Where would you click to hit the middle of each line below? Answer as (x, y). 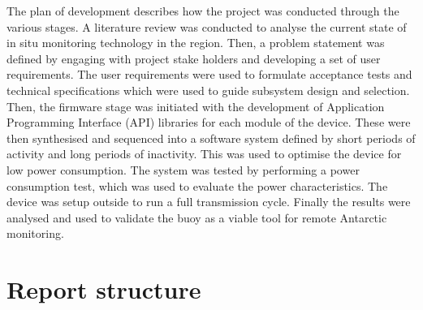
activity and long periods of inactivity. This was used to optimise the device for (204, 154)
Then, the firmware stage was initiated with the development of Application (196, 106)
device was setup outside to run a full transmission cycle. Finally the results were (209, 202)
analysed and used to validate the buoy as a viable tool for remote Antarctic (197, 217)
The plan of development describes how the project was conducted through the (203, 11)
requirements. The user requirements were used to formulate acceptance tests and (209, 74)
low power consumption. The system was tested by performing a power (183, 169)
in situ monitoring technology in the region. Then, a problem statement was (196, 43)
